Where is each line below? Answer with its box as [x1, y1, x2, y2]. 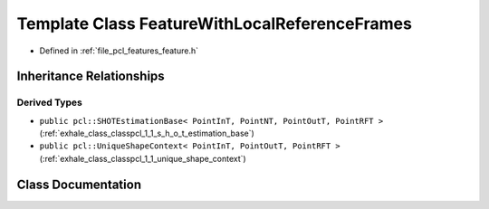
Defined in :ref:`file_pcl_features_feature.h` [39, 45, 199, 56]
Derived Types [16, 96, 83, 109]
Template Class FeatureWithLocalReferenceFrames [16, 14, 412, 33]
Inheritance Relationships [16, 69, 165, 84]
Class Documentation [16, 176, 142, 192]
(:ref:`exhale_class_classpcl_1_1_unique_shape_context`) [39, 153, 246, 164]
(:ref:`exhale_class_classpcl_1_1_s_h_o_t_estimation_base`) [39, 128, 255, 139]
